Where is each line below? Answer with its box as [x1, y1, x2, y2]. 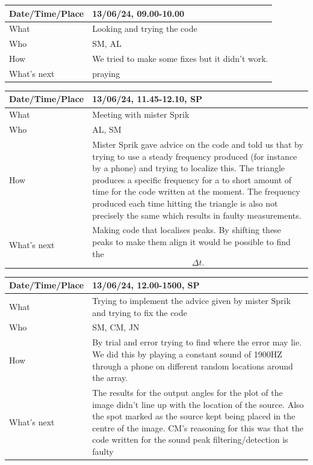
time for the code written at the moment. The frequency [92, 185, 300, 198]
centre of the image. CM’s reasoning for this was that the [92, 421, 303, 434]
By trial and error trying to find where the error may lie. [92, 336, 302, 348]
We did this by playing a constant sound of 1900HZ [92, 347, 282, 360]
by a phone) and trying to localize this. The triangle [92, 162, 285, 174]
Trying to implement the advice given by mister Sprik [92, 294, 291, 307]
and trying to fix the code [92, 306, 187, 318]
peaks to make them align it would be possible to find [92, 236, 291, 248]
